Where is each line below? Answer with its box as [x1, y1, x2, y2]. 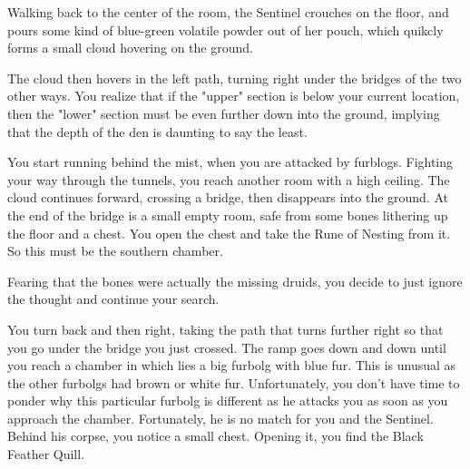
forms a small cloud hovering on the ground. [7, 38, 253, 57]
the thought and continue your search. [7, 289, 220, 308]
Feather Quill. [7, 445, 85, 464]
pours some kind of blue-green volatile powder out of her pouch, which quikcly [7, 20, 444, 39]
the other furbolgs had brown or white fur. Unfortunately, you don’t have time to [7, 373, 460, 392]
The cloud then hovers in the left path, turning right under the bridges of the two [7, 68, 462, 87]
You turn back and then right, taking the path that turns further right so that [7, 319, 444, 338]
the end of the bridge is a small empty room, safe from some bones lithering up [7, 205, 448, 224]
